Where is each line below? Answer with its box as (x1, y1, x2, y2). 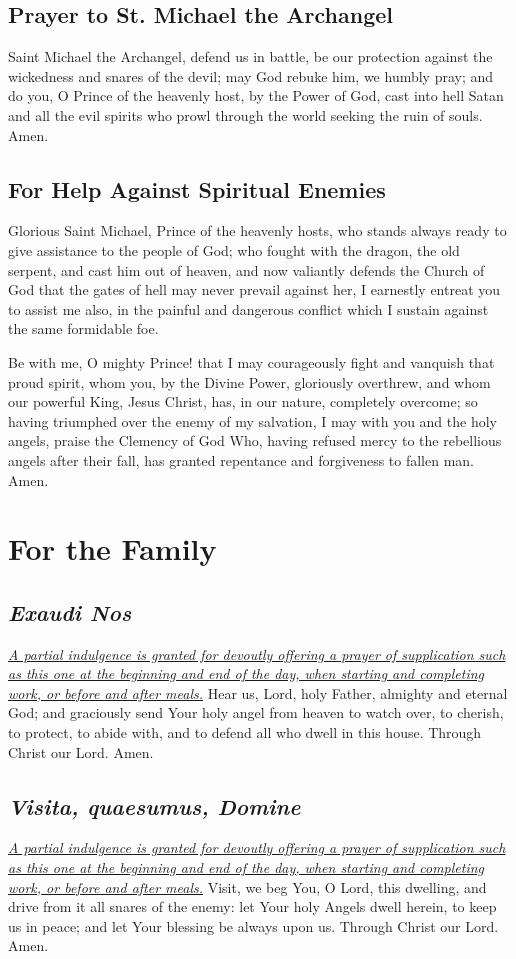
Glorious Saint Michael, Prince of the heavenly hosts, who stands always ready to (8, 220, 507, 241)
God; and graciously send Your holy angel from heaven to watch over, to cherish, (8, 702, 504, 723)
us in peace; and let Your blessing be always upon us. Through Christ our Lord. (8, 915, 499, 936)
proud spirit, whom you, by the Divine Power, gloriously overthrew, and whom (8, 371, 491, 392)
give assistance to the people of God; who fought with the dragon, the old (8, 239, 460, 260)
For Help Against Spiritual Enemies (8, 173, 386, 204)
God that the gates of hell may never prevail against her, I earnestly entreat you (8, 279, 501, 300)
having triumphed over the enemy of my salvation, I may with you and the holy (8, 410, 497, 431)
